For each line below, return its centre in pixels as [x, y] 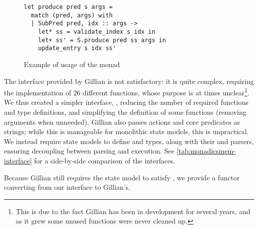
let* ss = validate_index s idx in [97, 32]
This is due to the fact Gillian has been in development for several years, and [133, 211]
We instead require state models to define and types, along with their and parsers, [129, 141]
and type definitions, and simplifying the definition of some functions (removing [125, 112]
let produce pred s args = [68, 7]
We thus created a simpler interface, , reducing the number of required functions [126, 102]
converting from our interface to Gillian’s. [67, 187]
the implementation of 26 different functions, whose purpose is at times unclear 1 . [127, 92]
